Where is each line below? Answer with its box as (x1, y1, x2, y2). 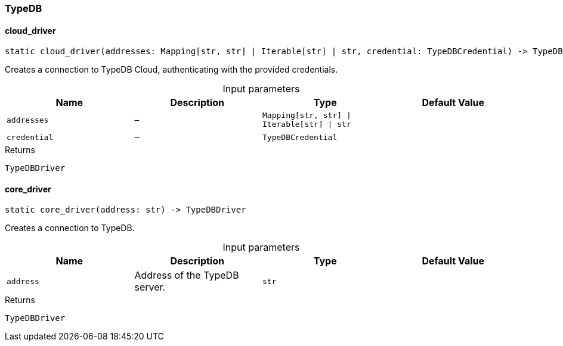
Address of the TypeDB (134, 269, 239, 282)
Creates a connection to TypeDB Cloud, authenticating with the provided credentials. (5, 64, 338, 75)
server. (134, 281, 166, 294)
